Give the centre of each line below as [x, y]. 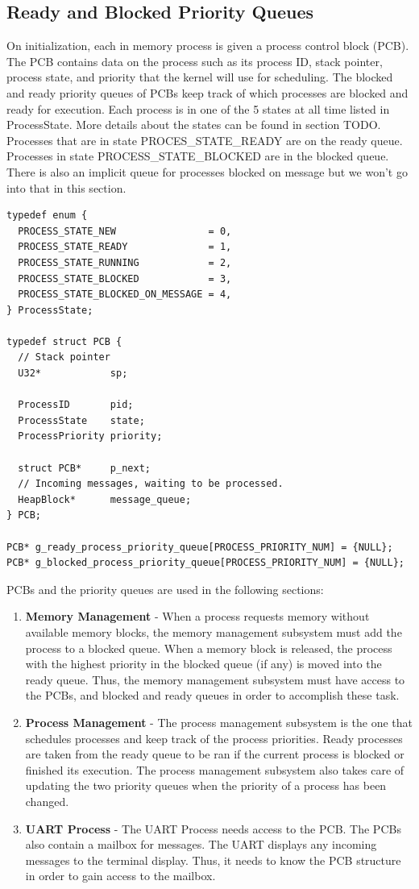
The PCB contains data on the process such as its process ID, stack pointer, [195, 61]
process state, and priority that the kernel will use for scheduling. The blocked [200, 77]
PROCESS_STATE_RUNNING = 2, [125, 262]
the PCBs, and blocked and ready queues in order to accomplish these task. [212, 695]
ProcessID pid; [76, 405]
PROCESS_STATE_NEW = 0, [125, 231]
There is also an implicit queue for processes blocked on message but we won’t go [207, 171]
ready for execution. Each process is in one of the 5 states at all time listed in [198, 108]
